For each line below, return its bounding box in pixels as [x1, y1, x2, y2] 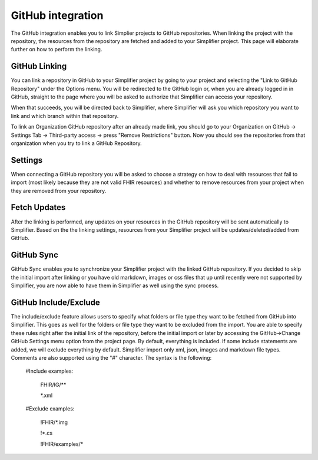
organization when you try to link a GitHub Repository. [11, 139, 143, 147]
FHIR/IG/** [40, 381, 67, 388]
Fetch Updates [11, 202, 66, 212]
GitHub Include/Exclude [11, 297, 100, 307]
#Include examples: [25, 367, 74, 374]
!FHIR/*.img [40, 419, 68, 426]
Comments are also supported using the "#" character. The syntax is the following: [11, 354, 212, 361]
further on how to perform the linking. [11, 46, 102, 53]
